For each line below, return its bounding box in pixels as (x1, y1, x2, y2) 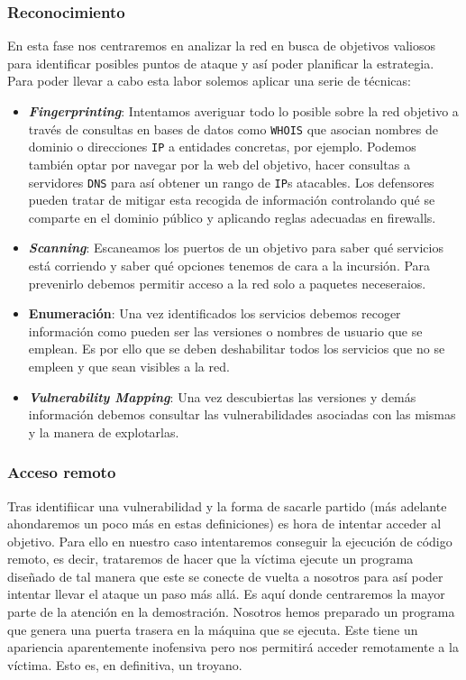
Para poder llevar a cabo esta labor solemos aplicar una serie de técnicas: (7, 71, 411, 90)
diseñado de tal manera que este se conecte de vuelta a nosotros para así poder (7, 566, 443, 585)
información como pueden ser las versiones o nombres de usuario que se (28, 321, 423, 340)
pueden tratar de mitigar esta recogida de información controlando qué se (28, 190, 435, 209)
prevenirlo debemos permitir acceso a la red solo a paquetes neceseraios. (28, 273, 426, 292)
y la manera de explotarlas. (28, 422, 179, 441)
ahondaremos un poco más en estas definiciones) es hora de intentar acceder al (7, 514, 442, 533)
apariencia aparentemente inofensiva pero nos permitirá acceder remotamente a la (7, 638, 459, 657)
